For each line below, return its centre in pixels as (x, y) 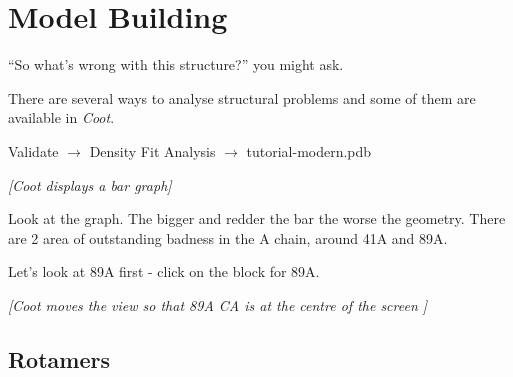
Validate (33, 150)
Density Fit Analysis (152, 150)
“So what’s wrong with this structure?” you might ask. (176, 64)
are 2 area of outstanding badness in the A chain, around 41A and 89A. (228, 237)
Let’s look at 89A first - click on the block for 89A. (164, 271)
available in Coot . (61, 117)
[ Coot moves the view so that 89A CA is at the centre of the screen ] (218, 304)
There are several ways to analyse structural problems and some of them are (242, 97)
